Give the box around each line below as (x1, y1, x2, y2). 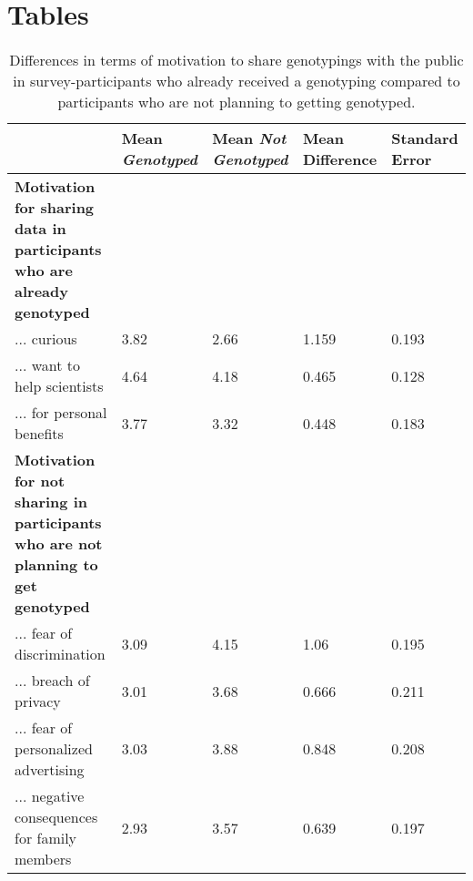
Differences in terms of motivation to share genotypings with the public (9, 49, 464, 71)
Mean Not (212, 128, 287, 149)
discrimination (15, 643, 106, 665)
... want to (15, 354, 81, 376)
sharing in (15, 491, 88, 513)
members (15, 848, 72, 870)
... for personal (15, 402, 107, 424)
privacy (15, 691, 61, 712)
